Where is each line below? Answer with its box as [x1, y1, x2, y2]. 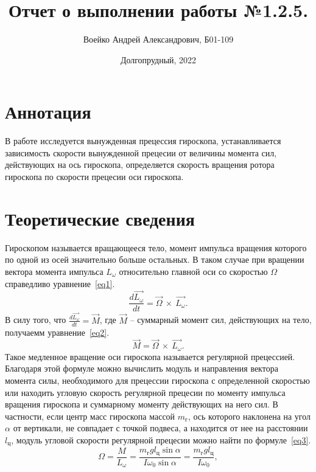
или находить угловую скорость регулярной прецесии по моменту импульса [5, 386, 286, 398]
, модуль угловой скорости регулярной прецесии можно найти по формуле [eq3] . [11, 433, 311, 446]
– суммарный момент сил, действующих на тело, [130, 313, 312, 326]
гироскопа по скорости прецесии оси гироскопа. [5, 170, 184, 183]
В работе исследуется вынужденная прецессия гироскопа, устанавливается [5, 134, 281, 147]
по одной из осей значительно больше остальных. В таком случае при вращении [5, 253, 304, 266]
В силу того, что [5, 313, 66, 326]
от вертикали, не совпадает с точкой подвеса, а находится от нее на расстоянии [13, 422, 308, 434]
